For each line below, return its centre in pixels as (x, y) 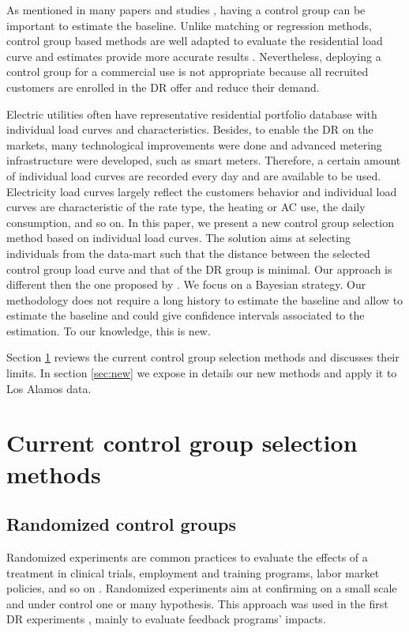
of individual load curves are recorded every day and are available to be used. (194, 175)
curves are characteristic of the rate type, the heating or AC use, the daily (186, 207)
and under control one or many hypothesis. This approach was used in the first (197, 603)
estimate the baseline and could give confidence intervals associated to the (186, 315)
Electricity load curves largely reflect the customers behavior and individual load (202, 191)
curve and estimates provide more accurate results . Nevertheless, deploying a (194, 56)
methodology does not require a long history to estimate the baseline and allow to (205, 299)
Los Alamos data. (49, 388)
